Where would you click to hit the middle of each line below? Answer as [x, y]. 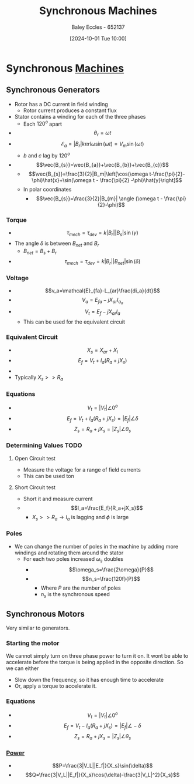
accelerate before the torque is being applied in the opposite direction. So [95, 662]
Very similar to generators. [38, 628]
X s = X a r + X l [102, 351]
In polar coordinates [47, 189]
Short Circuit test [35, 487]
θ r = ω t [103, 134]
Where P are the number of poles [81, 588]
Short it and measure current [58, 499]
